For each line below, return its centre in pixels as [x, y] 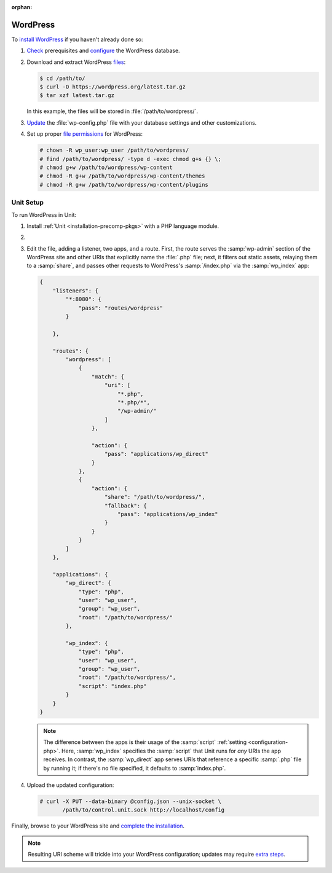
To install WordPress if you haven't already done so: [77, 39]
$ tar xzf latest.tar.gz [77, 96]
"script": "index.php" [113, 686]
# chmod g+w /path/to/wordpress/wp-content [106, 167]
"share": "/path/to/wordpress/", [155, 497]
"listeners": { [75, 291]
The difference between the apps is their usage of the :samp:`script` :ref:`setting [145, 742]
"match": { [108, 377]
